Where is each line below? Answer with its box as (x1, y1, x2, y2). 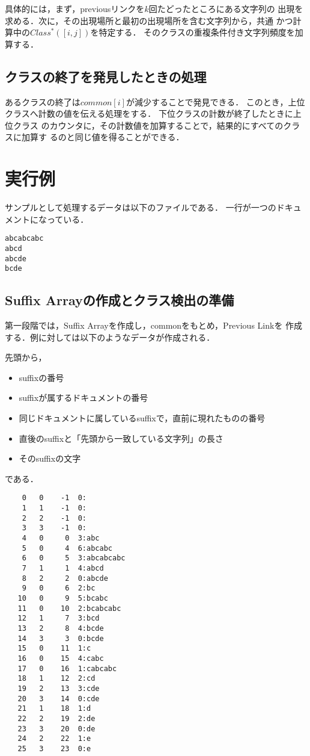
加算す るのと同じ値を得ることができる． (21, 131, 184, 143)
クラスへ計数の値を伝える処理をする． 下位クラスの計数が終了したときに (5, 107, 293, 120)
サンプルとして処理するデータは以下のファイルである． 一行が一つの (5, 201, 276, 214)
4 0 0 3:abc (22, 534, 100, 543)
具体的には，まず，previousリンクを (5, 2, 145, 14)
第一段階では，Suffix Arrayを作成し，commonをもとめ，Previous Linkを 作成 (5, 319, 303, 332)
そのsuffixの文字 (19, 452, 81, 465)
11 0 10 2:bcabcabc (17, 604, 121, 613)
